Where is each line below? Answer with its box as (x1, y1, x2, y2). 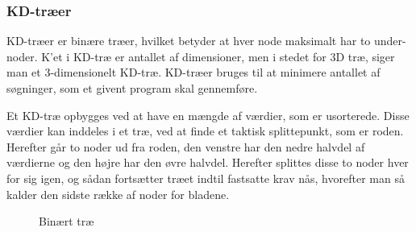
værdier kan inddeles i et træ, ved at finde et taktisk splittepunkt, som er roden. (6, 122, 404, 139)
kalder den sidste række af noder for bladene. (6, 185, 230, 202)
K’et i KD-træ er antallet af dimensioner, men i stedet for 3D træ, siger (41, 48, 395, 64)
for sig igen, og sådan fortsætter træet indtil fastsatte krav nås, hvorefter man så (6, 169, 405, 186)
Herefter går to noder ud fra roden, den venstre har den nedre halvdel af (6, 138, 365, 155)
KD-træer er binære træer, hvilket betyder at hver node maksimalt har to (6, 32, 371, 49)
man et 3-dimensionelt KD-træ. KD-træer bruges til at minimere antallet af (6, 64, 381, 81)
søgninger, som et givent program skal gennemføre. (6, 80, 258, 96)
